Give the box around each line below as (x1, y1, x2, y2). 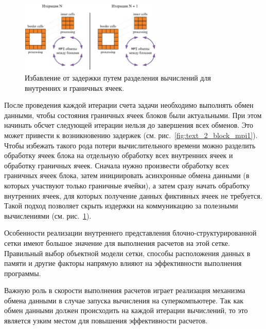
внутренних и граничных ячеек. (25, 82, 125, 93)
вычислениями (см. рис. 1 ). (4, 210, 92, 221)
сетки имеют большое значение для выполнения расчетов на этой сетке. (4, 237, 230, 248)
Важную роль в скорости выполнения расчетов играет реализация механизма (4, 285, 245, 296)
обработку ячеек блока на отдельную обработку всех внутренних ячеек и (4, 150, 233, 161)
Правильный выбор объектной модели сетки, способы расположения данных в (4, 247, 251, 258)
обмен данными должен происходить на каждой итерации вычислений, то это (4, 305, 248, 316)
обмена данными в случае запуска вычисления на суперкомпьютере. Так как (4, 295, 244, 305)
